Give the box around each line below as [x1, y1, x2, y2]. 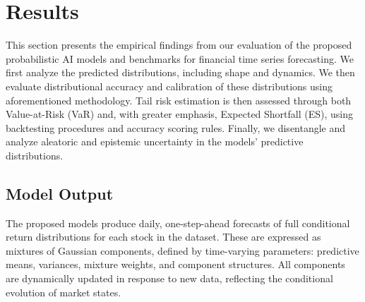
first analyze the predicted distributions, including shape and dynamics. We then [6, 65, 355, 80]
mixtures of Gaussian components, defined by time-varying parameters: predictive [6, 243, 359, 258]
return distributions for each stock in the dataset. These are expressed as [6, 229, 321, 244]
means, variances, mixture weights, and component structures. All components [6, 257, 345, 272]
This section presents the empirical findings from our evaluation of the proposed [6, 37, 352, 52]
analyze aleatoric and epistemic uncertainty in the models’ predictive [6, 134, 304, 149]
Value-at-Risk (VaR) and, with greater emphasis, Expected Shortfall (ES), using [6, 107, 354, 121]
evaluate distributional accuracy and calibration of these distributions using [6, 78, 333, 93]
